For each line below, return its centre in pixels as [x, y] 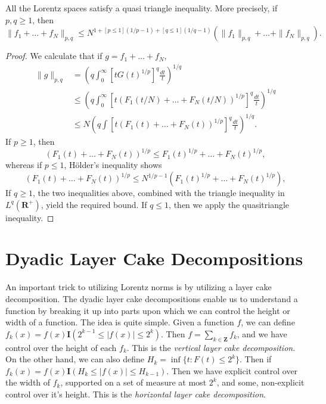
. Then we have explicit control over [232, 370]
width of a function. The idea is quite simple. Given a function [120, 322]
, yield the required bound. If [94, 204]
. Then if [256, 359]
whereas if [24, 165]
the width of [28, 382]
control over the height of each [61, 347]
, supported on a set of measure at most [133, 382]
